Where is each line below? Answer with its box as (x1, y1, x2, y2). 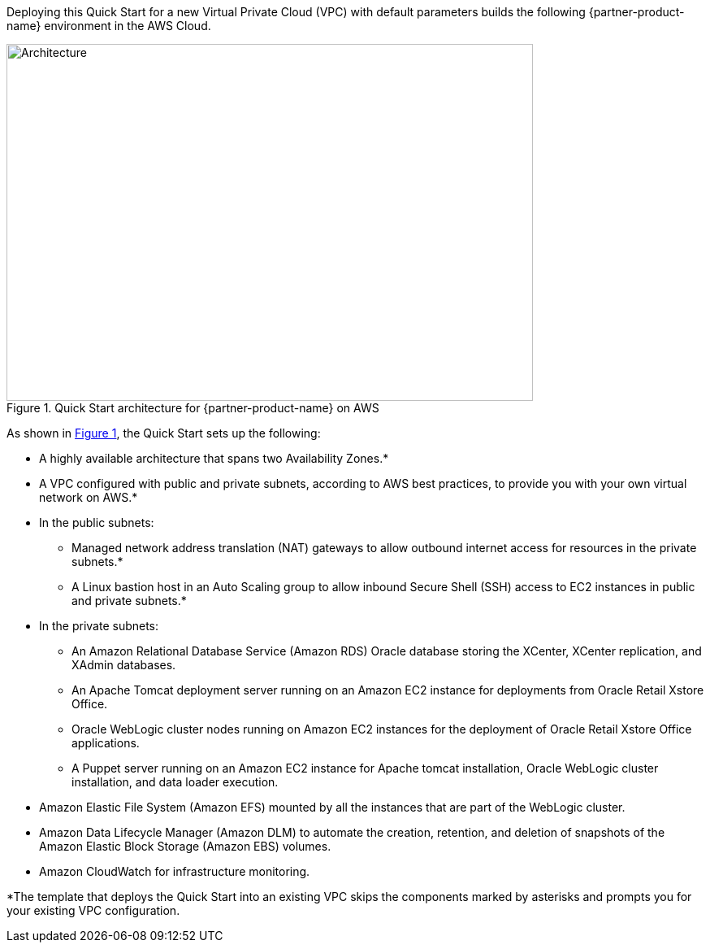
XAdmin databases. (71, 658, 176, 672)
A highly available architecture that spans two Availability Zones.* (39, 451, 389, 465)
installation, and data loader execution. (71, 775, 279, 789)
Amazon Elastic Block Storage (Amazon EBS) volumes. (39, 839, 331, 853)
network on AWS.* (39, 490, 138, 504)
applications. (71, 736, 140, 750)
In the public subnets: (39, 516, 154, 529)
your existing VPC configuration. (6, 903, 180, 917)
